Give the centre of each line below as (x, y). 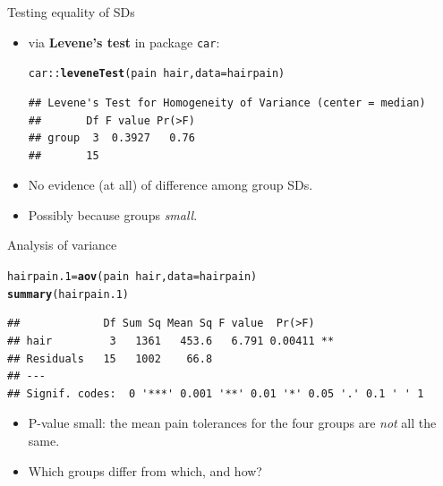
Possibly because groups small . (113, 214)
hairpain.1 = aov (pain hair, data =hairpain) (132, 277)
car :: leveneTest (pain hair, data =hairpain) (157, 74)
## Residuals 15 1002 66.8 (110, 358)
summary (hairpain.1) (68, 294)
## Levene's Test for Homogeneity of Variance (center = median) (227, 102)
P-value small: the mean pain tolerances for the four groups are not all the (232, 423)
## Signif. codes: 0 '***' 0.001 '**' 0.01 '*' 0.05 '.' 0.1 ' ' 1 (216, 393)
